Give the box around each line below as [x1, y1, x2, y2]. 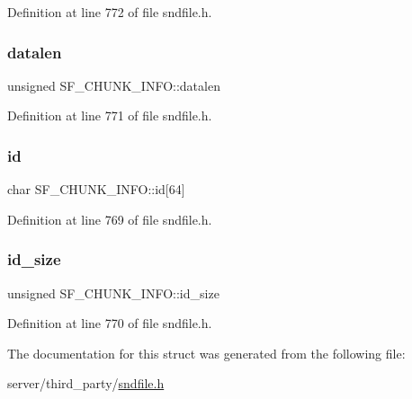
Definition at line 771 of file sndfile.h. [7, 106, 212, 125]
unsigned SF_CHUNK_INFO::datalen [7, 75, 220, 94]
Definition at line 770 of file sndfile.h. [7, 314, 212, 332]
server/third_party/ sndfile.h [7, 374, 165, 393]
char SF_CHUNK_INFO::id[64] [7, 180, 185, 199]
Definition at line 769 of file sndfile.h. [7, 209, 212, 228]
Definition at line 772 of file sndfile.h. [7, 3, 212, 21]
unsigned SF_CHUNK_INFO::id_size [7, 283, 219, 302]
